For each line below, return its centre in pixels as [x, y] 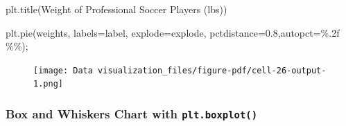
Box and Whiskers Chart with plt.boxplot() [132, 114]
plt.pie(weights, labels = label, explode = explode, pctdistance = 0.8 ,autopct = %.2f [173, 32]
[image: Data [63, 70]
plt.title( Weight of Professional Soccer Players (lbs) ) [116, 9]
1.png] [48, 84]
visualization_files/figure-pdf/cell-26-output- [212, 70]
